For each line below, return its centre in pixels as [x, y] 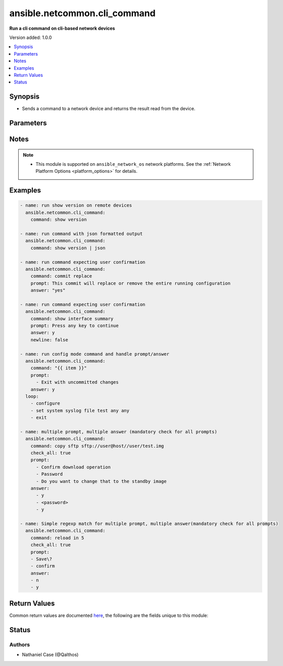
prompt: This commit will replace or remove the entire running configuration [131, 283]
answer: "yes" [48, 290]
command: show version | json [68, 248]
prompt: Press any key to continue [75, 326]
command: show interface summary [72, 319]
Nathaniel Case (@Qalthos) [50, 655]
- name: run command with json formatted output [81, 233]
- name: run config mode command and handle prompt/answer [95, 354]
